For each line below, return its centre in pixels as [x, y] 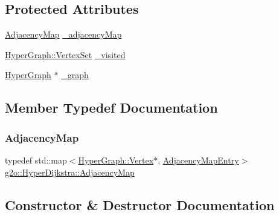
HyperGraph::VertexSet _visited [65, 54]
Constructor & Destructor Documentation [140, 204]
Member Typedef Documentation [111, 107]
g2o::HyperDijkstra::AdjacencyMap [70, 172]
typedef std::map [36, 160]
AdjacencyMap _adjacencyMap [63, 34]
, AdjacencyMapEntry [198, 160]
